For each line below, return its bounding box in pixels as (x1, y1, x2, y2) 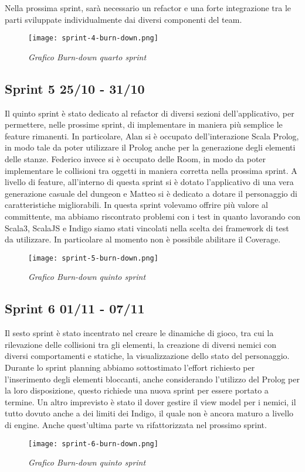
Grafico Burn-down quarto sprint (28, 50, 147, 63)
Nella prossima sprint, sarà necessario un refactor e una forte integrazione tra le (5, 2, 292, 13)
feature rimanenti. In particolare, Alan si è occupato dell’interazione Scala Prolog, (5, 129, 299, 142)
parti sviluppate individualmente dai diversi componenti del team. (5, 13, 242, 25)
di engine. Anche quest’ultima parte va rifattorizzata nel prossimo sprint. (5, 418, 267, 430)
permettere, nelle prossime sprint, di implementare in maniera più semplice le (5, 118, 283, 131)
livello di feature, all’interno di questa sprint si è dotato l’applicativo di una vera (5, 176, 294, 188)
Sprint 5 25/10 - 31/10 (5, 79, 145, 97)
